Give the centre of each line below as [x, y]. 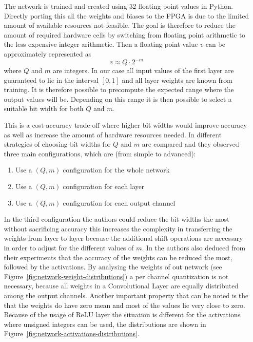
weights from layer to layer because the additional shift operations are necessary [124, 238]
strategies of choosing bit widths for [57, 144]
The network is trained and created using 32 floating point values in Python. [118, 6]
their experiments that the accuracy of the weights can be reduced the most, [118, 257]
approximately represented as [48, 53]
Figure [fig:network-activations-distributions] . [72, 333]
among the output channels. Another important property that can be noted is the [126, 295]
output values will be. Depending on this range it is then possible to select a [118, 99]
